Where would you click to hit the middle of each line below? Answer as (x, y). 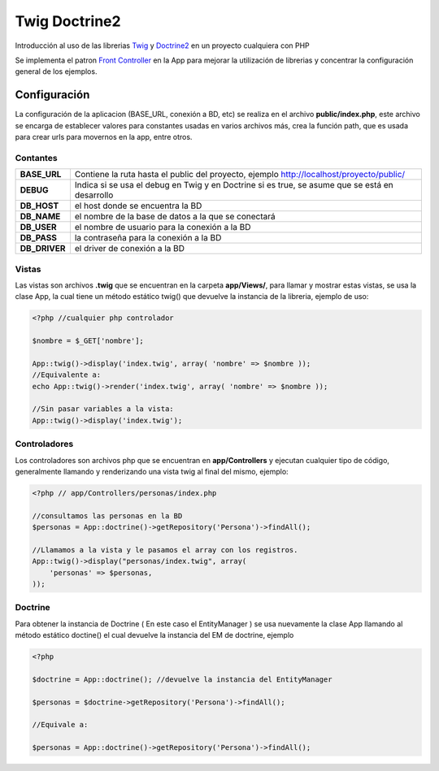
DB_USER (38, 227)
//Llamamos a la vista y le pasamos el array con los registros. (165, 550)
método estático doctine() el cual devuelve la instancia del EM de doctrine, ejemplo (154, 635)
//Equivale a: (60, 725)
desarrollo (94, 195)
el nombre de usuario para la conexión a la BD (163, 227)
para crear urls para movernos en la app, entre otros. (104, 137)
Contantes (36, 158)
